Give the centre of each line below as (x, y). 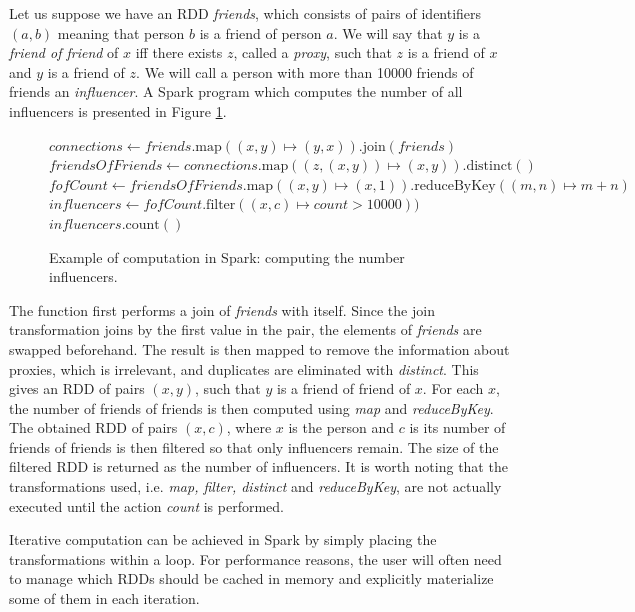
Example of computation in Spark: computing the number (227, 256)
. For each (453, 388)
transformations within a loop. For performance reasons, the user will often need (255, 558)
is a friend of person (260, 32)
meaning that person (121, 32)
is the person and (341, 427)
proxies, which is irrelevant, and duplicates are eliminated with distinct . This (244, 368)
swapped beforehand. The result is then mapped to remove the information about (259, 348)
